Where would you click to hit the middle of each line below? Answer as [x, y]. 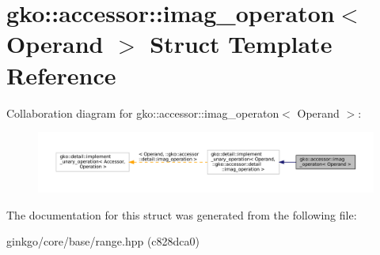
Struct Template [241, 44]
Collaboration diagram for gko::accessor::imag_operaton [143, 112]
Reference [61, 75]
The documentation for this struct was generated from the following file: [182, 214]
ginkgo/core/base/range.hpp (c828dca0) [103, 241]
